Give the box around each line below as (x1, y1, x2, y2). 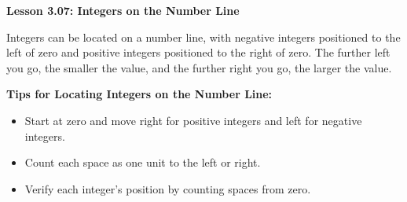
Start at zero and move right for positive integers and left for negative (24, 112, 362, 128)
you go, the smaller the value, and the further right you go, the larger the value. (6, 59, 392, 75)
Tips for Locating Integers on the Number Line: (6, 86, 273, 102)
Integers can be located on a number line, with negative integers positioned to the (6, 28, 401, 45)
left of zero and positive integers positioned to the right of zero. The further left (6, 44, 390, 61)
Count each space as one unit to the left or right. (24, 154, 261, 171)
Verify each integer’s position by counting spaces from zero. (24, 180, 311, 196)
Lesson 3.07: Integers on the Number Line (6, 2, 240, 18)
